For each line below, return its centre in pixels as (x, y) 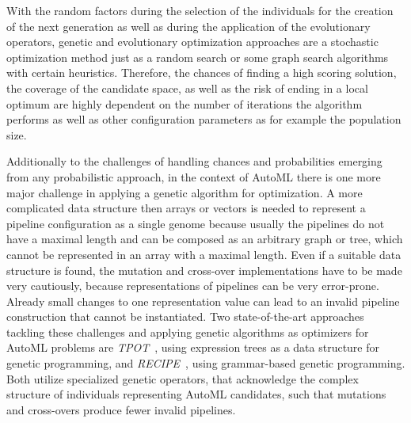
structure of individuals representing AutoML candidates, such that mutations (196, 394)
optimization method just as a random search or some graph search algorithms (198, 57)
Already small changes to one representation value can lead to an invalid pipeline (203, 301)
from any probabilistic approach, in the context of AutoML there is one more (194, 176)
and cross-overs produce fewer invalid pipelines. (121, 409)
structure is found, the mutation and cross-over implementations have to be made (204, 270)
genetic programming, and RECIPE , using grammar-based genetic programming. (206, 363)
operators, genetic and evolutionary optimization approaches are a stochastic (192, 42)
